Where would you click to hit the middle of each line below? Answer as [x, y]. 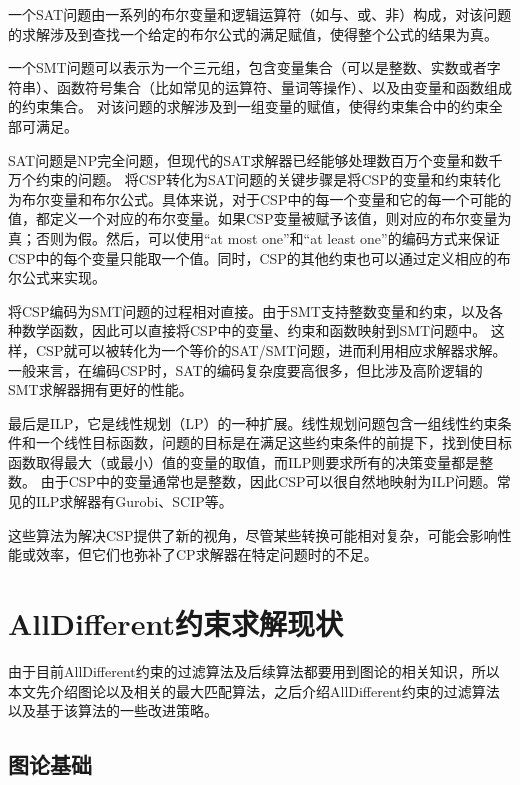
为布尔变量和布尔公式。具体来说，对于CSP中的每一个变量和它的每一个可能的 [260, 198]
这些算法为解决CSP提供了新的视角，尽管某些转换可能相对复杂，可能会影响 [253, 534]
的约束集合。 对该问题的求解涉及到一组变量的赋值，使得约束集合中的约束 [248, 106]
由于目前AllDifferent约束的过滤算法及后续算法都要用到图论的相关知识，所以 [254, 670]
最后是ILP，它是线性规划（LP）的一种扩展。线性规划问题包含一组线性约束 [253, 422]
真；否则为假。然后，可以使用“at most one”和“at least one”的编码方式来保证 [254, 237]
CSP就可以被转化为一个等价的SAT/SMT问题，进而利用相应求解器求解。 [271, 349]
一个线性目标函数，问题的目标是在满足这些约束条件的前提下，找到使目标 [273, 442]
